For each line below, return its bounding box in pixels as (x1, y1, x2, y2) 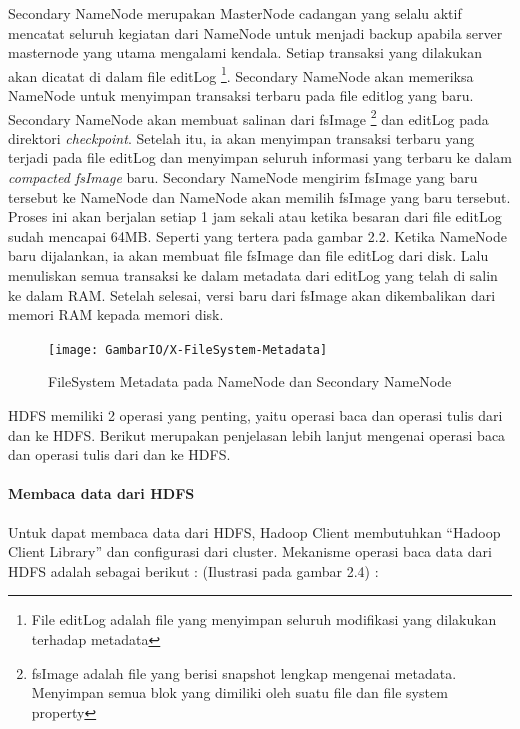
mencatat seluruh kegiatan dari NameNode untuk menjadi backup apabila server (8, 22, 503, 43)
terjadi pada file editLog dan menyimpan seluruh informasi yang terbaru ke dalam (8, 147, 512, 168)
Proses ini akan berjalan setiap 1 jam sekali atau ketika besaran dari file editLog (8, 206, 502, 227)
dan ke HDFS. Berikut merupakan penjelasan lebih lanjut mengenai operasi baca (8, 424, 506, 445)
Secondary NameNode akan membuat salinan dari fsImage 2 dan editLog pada (8, 105, 489, 129)
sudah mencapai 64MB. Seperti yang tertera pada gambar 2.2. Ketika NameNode (8, 225, 507, 246)
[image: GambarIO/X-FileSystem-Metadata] (48, 342, 328, 357)
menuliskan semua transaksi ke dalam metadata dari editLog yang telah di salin (8, 265, 498, 286)
